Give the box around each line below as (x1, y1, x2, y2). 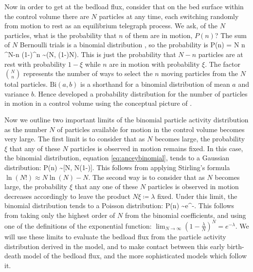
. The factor (205, 58, 240, 69)
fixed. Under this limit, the (157, 191, 237, 201)
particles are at (198, 49, 243, 59)
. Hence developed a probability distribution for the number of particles (34, 88, 248, 98)
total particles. (4, 79, 48, 89)
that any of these (9, 143, 60, 153)
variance (4, 88, 29, 98)
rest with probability (4, 58, 66, 69)
